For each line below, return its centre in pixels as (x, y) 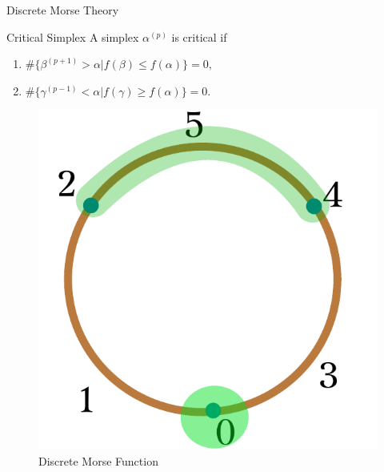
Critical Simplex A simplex (73, 36)
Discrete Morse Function (98, 460)
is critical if (199, 36)
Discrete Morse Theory (63, 10)
